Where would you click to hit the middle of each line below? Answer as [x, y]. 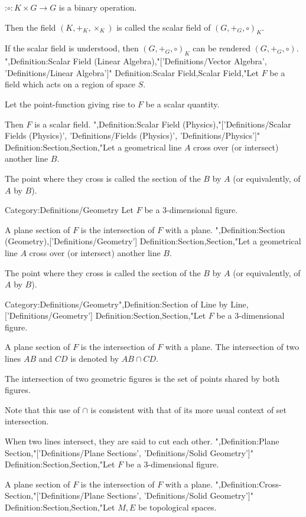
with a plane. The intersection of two [232, 347]
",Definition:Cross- [248, 484]
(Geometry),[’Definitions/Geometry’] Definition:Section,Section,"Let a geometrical [153, 241]
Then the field [30, 27]
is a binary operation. [98, 7]
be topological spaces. [177, 507]
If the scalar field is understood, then [72, 48]
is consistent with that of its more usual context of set [189, 409]
